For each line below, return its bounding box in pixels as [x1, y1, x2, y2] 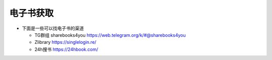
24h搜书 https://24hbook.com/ [34, 46, 98, 52]
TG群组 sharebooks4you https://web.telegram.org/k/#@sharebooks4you [34, 32, 186, 38]
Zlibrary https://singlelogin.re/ [34, 39, 97, 45]
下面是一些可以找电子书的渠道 [22, 25, 84, 31]
